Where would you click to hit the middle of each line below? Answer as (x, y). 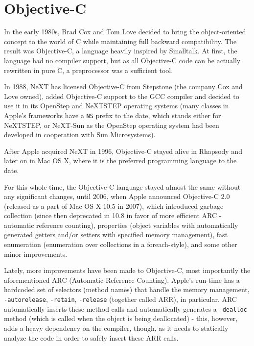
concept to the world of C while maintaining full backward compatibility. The (120, 41)
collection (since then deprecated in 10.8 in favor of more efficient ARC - (113, 215)
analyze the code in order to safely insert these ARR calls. (91, 337)
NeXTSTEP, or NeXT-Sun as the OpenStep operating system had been (112, 125)
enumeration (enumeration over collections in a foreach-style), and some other (121, 244)
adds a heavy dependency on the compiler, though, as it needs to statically (116, 328)
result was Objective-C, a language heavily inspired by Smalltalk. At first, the (121, 51)
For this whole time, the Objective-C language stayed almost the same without (122, 186)
